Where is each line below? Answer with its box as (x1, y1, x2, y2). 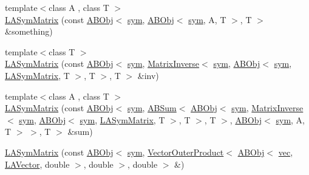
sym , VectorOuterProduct (127, 145, 224, 158)
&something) (5, 25, 53, 38)
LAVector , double (5, 157, 70, 170)
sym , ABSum (127, 101, 177, 114)
